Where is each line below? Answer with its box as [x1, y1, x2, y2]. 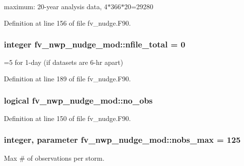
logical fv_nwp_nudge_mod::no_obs [4, 94, 153, 106]
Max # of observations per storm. [4, 152, 105, 163]
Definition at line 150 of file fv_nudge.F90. [4, 113, 131, 123]
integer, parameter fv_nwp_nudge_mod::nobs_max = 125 [4, 134, 241, 146]
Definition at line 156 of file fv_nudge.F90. [4, 17, 131, 28]
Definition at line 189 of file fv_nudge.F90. [4, 74, 131, 83]
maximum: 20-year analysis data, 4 [4, 1, 107, 11]
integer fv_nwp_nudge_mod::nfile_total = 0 [4, 38, 185, 50]
